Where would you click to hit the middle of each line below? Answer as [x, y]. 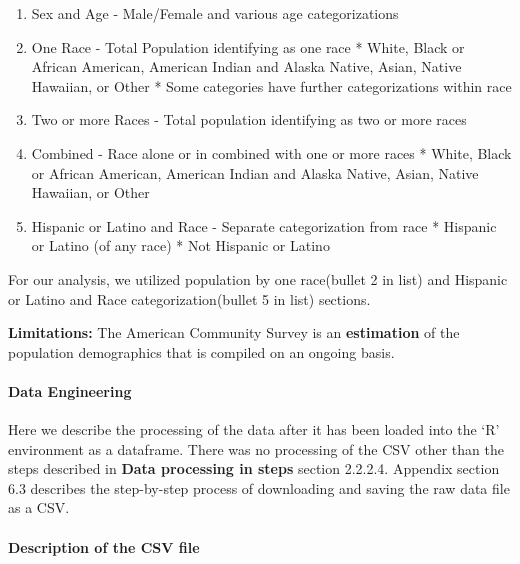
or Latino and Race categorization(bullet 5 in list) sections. [189, 298]
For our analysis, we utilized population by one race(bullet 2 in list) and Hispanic [258, 278]
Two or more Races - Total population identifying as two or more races [249, 119]
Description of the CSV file [104, 546]
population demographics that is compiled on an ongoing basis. [201, 351]
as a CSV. [39, 507]
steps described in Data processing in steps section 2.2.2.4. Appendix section [254, 468]
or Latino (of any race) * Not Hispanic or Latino [180, 245]
